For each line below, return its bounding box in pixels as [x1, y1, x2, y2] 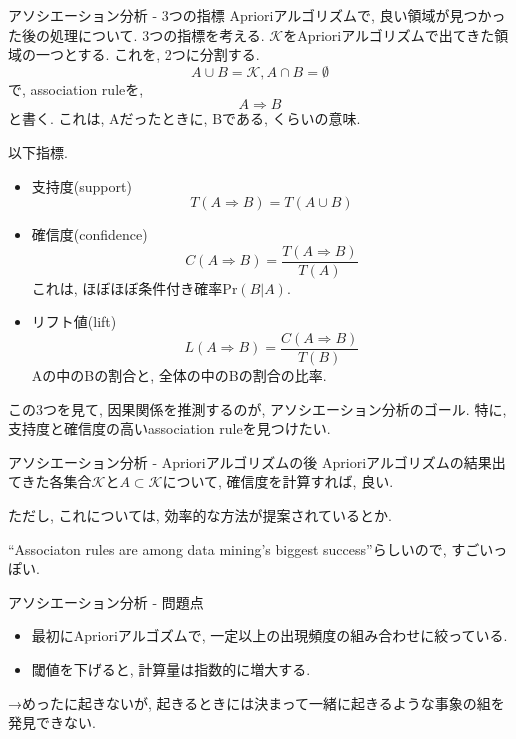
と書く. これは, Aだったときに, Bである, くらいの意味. [8, 108, 361, 129]
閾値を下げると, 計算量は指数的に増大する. [31, 659, 311, 679]
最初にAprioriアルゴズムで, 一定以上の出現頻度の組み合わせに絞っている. [31, 625, 508, 646]
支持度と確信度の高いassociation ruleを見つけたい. [8, 418, 331, 439]
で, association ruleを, [8, 78, 144, 99]
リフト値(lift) [31, 311, 117, 332]
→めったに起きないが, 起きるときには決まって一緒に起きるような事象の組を [8, 692, 505, 713]
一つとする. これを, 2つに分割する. [35, 44, 260, 65]
